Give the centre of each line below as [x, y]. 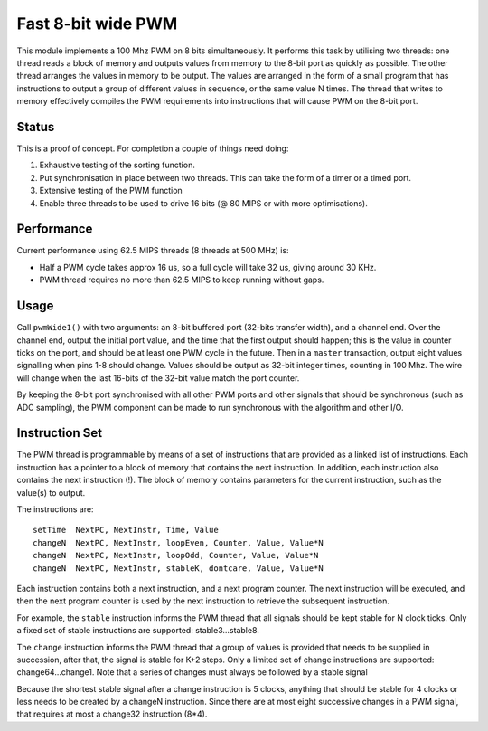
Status [36, 127]
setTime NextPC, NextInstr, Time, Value [126, 530]
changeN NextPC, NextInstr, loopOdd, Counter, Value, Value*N [176, 555]
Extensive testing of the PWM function [111, 191]
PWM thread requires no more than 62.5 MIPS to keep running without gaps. [182, 280]
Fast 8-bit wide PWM [97, 24]
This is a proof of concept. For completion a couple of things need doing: [153, 148]
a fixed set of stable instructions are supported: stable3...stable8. [138, 631]
